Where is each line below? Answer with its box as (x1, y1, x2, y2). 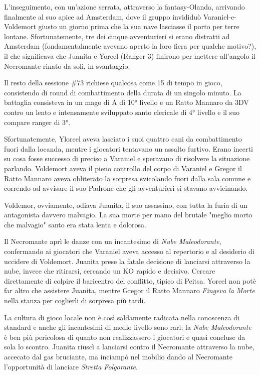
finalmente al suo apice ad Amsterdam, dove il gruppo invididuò (4, 11, 201, 22)
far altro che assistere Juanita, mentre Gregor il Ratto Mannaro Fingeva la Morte (4, 285, 255, 296)
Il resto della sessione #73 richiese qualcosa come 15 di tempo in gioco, (4, 77, 222, 88)
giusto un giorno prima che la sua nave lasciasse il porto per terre (38, 21, 239, 32)
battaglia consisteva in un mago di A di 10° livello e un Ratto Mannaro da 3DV (4, 97, 249, 107)
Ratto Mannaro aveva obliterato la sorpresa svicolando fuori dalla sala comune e (4, 173, 251, 183)
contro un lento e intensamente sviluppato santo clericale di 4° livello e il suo (4, 106, 239, 117)
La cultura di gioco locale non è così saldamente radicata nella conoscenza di (4, 312, 239, 322)
